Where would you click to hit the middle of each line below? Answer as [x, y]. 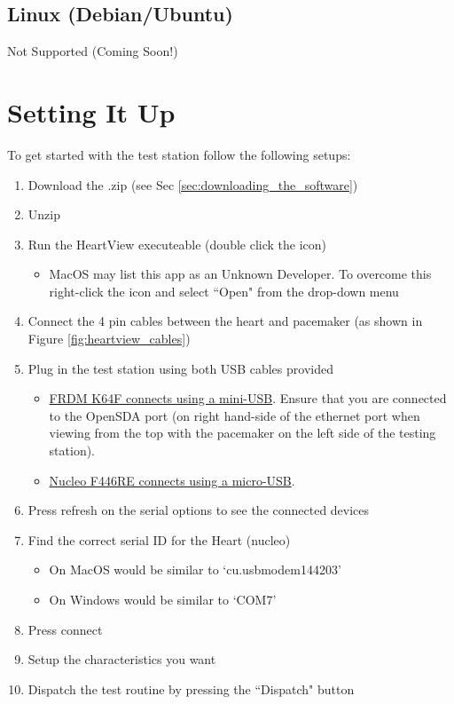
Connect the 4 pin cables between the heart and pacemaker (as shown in [225, 321]
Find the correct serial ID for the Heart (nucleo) [159, 539]
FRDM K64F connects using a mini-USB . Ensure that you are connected [248, 398]
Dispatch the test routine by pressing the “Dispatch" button [191, 688]
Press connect [65, 629]
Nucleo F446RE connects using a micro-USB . [172, 480]
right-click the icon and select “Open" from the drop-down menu [224, 291]
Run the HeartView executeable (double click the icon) [177, 244]
